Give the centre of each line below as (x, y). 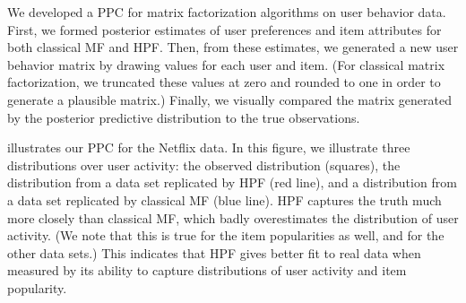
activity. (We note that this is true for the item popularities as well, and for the (226, 235)
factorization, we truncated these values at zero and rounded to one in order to (224, 82)
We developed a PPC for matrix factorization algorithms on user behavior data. (227, 12)
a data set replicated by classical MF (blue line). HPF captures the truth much (224, 199)
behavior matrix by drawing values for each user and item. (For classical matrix (226, 64)
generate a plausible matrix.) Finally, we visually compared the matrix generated (230, 99)
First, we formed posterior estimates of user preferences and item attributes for (224, 29)
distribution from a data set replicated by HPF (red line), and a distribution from (232, 182)
